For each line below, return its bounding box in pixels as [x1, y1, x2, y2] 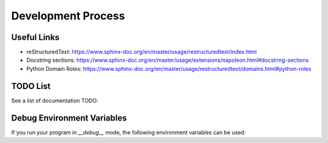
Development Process [11, 9, 125, 22]
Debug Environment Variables [11, 113, 127, 123]
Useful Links [11, 32, 60, 42]
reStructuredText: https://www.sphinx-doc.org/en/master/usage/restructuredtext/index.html [26, 48, 258, 56]
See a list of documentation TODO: [11, 97, 98, 104]
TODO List [11, 81, 51, 91]
